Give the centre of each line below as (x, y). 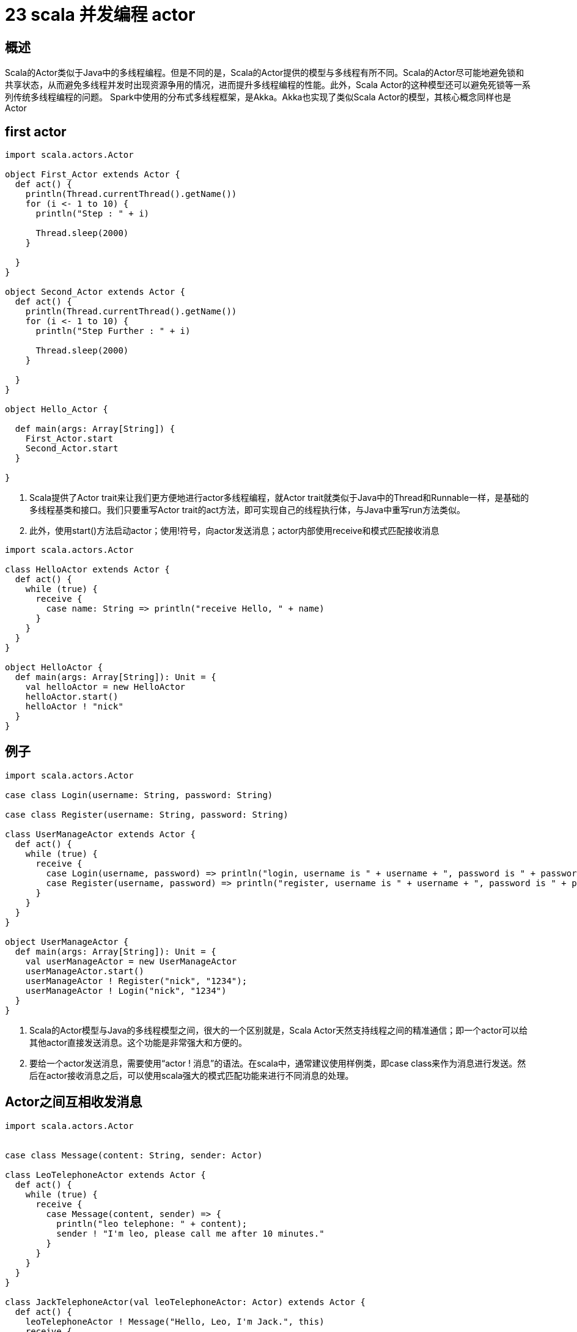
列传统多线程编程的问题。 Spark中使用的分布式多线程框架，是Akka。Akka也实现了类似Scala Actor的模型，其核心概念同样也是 (258, 97)
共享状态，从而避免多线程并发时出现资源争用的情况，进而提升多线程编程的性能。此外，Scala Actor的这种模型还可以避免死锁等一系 (268, 85)
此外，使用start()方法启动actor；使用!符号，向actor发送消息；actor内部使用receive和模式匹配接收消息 (234, 531)
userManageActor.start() (85, 971)
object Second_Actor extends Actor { (95, 292)
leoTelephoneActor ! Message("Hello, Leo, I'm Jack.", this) (175, 1321)
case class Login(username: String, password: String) (139, 795)
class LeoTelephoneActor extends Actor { (105, 1175)
